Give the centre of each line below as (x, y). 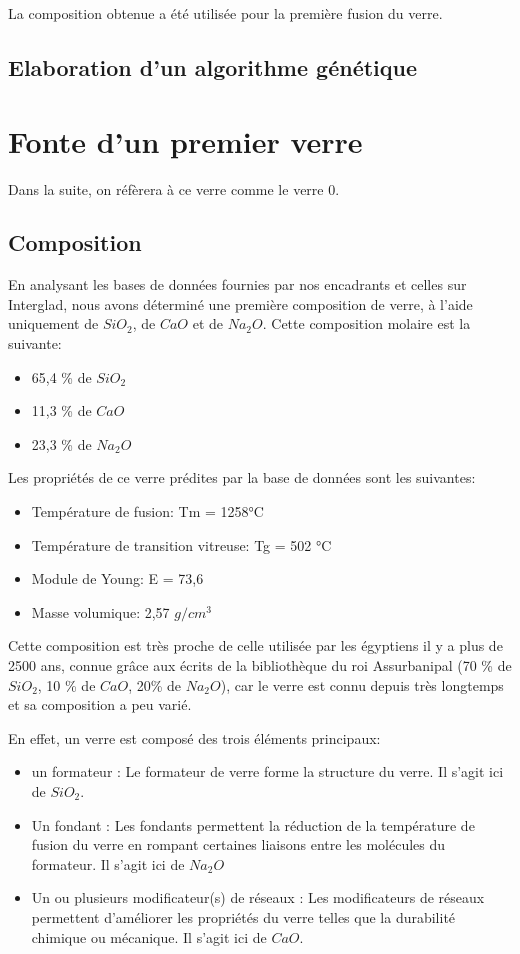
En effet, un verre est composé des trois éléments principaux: (194, 737)
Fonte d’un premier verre (185, 140)
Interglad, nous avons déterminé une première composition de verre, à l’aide (240, 303)
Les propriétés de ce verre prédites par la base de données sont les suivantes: (242, 477)
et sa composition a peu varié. (100, 704)
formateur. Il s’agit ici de (108, 863)
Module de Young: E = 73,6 (117, 578)
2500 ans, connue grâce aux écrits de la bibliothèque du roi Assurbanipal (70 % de (260, 665)
